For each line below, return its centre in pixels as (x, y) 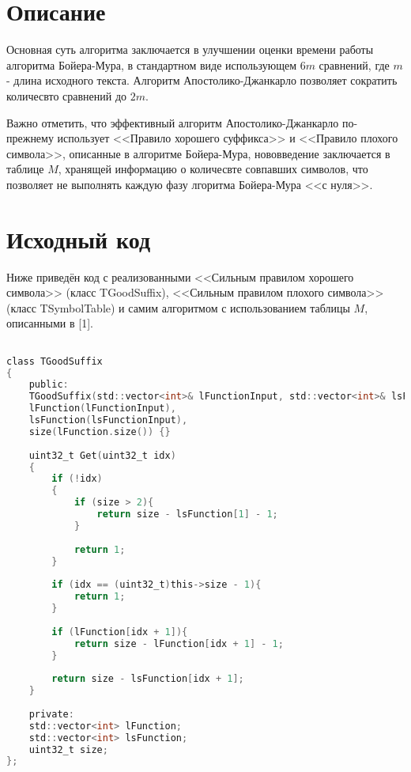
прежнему (30, 138)
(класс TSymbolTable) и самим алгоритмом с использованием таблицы (178, 307)
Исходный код (79, 238)
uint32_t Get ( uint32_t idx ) (102, 455)
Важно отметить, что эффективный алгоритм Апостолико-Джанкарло (173, 122)
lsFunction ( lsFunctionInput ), (108, 420)
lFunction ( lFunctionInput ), (102, 409)
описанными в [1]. (50, 323)
